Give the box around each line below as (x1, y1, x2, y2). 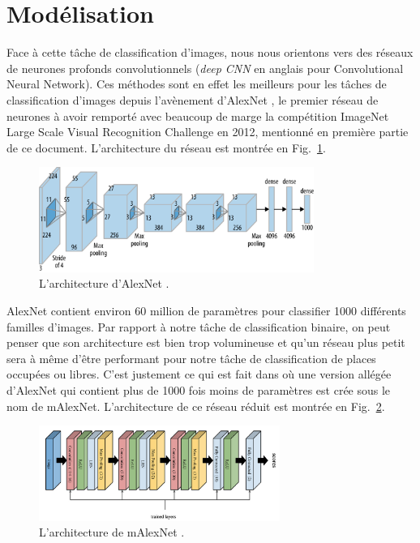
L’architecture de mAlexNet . (39, 524, 185, 541)
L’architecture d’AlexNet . (39, 275, 169, 292)
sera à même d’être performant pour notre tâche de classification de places (6, 349, 376, 366)
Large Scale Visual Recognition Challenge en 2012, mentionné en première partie (6, 123, 409, 140)
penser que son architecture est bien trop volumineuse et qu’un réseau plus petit (6, 334, 405, 351)
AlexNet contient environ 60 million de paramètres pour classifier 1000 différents (6, 301, 406, 319)
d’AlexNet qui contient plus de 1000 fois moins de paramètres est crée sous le (6, 381, 391, 398)
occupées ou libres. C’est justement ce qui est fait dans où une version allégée (6, 366, 392, 383)
